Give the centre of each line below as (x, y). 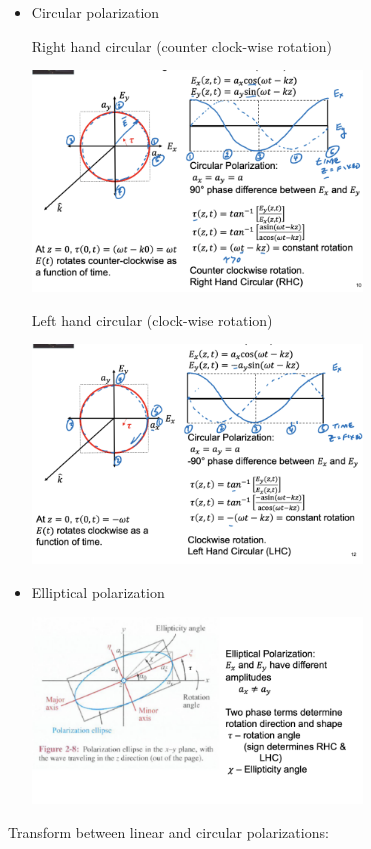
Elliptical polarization (98, 592)
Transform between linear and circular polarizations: (168, 831)
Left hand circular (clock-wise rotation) (152, 319)
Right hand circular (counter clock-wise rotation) (182, 45)
